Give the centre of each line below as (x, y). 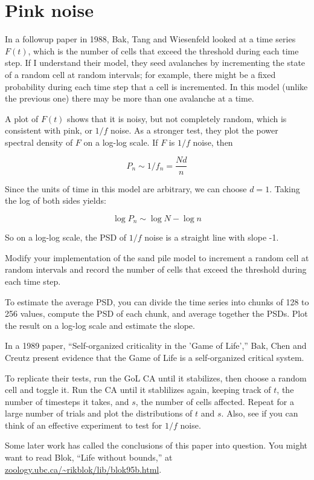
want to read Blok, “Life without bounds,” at (89, 457)
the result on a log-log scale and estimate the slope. (100, 325)
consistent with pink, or (49, 130)
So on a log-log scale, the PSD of (66, 237)
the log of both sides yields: (56, 200)
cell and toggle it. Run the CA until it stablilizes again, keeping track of (138, 390)
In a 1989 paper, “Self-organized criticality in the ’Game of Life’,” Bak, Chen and (156, 345)
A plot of (22, 118)
